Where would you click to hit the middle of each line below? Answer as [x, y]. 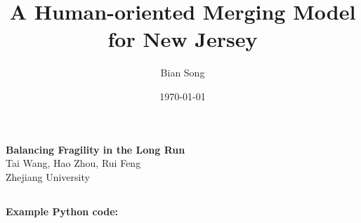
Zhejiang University [48, 176]
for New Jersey [183, 39]
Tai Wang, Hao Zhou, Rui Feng [73, 163]
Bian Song [183, 73]
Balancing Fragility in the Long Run [96, 149]
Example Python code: [62, 211]
